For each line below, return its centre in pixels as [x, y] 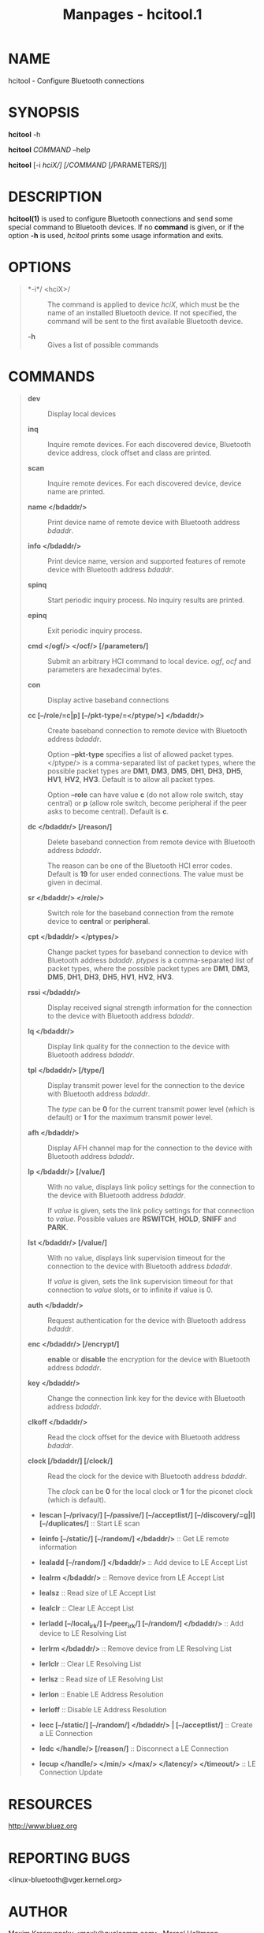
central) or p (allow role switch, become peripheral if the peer [147, 803]
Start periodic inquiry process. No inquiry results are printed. [146, 600]
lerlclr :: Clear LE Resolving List [90, 1664]
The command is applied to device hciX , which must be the [143, 304]
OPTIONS [40, 267]
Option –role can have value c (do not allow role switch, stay [145, 795]
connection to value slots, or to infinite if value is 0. [130, 1290]
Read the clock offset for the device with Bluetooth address [143, 1437]
